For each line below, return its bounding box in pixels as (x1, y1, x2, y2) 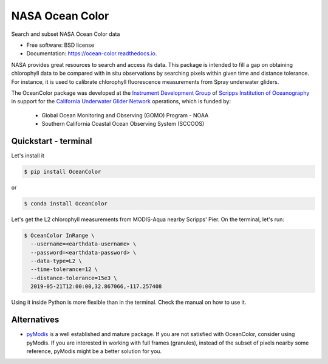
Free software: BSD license (26, 41, 94, 49)
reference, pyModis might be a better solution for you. (26, 347, 162, 355)
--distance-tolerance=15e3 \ (30, 274, 118, 281)
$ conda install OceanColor (24, 200, 108, 207)
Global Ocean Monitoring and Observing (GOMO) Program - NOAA (41, 111, 209, 118)
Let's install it (11, 152, 45, 159)
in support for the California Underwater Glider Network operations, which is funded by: (11, 98, 231, 105)
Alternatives (11, 315, 60, 325)
